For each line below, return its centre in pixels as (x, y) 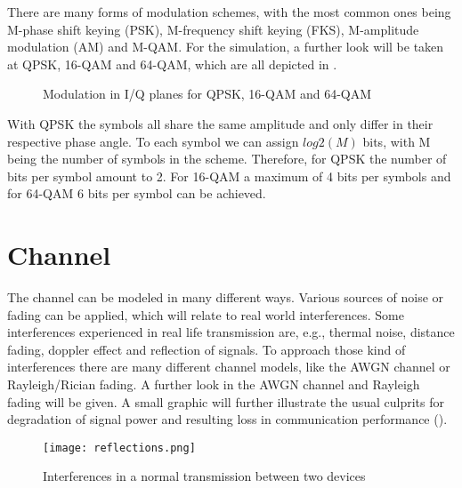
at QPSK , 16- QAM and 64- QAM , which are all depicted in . (172, 64)
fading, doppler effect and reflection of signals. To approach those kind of (207, 349)
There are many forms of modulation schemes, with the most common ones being (229, 12)
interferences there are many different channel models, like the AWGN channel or (229, 367)
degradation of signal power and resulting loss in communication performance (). (227, 419)
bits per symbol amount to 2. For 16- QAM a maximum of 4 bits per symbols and (229, 176)
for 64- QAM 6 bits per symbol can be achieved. (137, 193)
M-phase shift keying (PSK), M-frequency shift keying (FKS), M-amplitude (213, 29)
